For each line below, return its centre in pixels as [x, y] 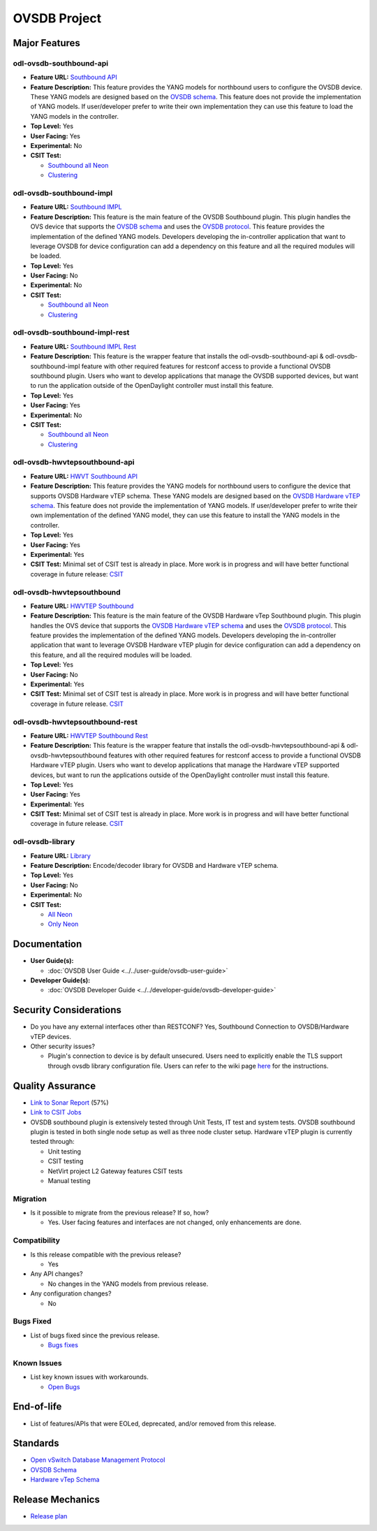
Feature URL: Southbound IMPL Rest [83, 347]
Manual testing [69, 1180]
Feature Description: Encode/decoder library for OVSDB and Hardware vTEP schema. [154, 865]
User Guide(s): [52, 961]
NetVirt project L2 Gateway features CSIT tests [115, 1171]
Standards [36, 1443]
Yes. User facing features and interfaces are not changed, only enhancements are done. [175, 1222]
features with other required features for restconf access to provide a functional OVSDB [235, 755]
